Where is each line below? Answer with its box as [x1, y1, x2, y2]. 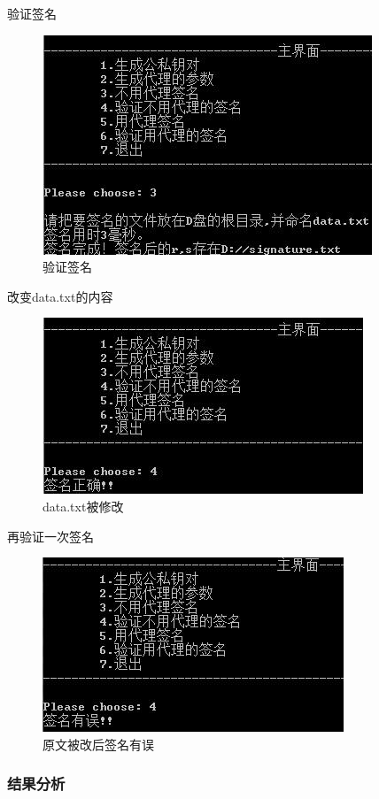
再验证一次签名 [7, 526, 94, 545]
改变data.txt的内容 [7, 287, 113, 305]
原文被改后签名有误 [43, 734, 154, 753]
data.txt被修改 [43, 496, 124, 515]
